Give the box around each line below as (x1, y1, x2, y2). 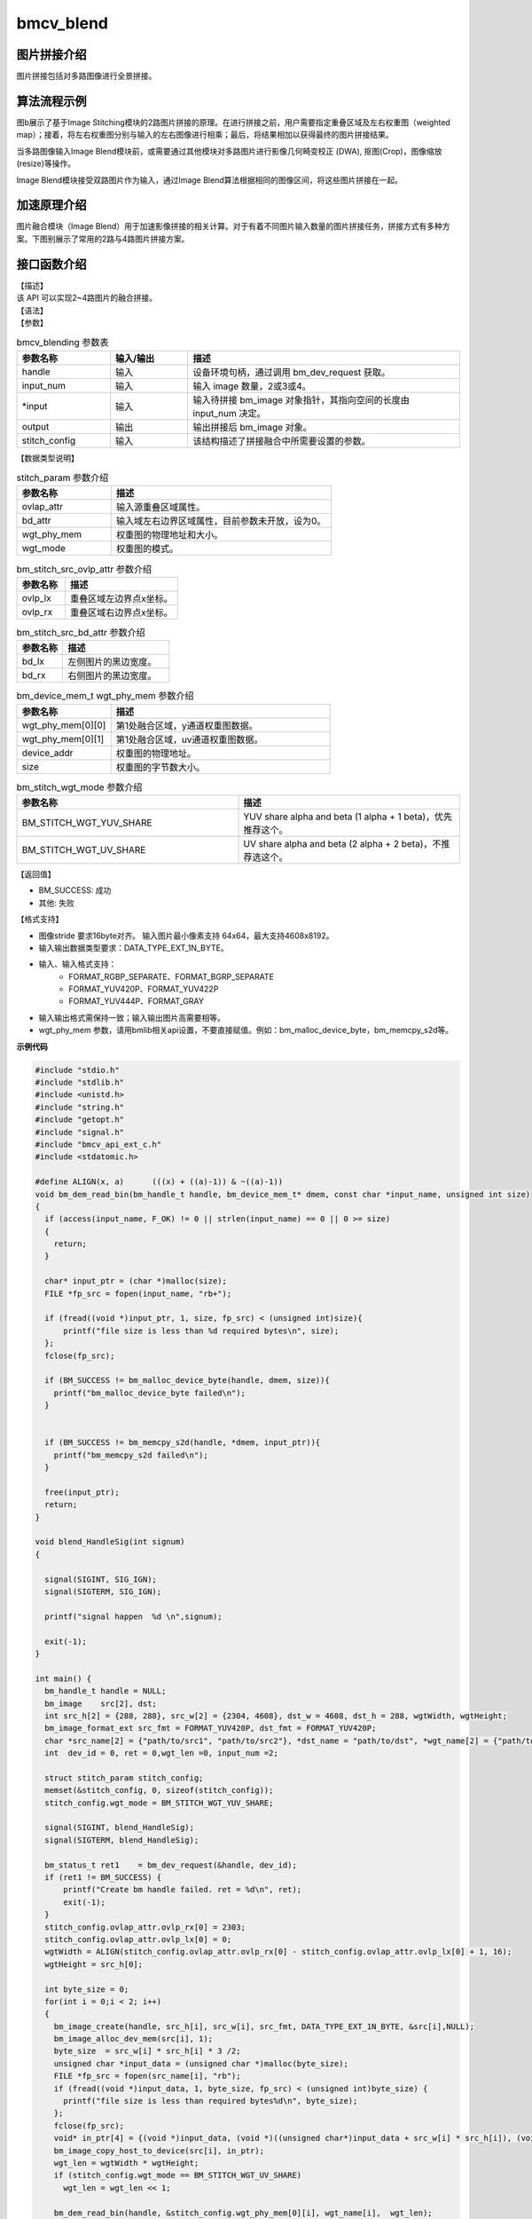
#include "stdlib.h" (35, 1078, 124, 1087)
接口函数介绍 (16, 257, 87, 272)
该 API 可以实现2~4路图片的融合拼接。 (16, 293, 158, 304)
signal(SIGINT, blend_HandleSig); (44, 1822, 195, 1833)
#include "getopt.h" (35, 1115, 124, 1125)
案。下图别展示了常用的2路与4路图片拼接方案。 (16, 233, 190, 244)
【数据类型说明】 (16, 453, 79, 463)
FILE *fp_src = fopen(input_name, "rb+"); (44, 1288, 232, 1299)
